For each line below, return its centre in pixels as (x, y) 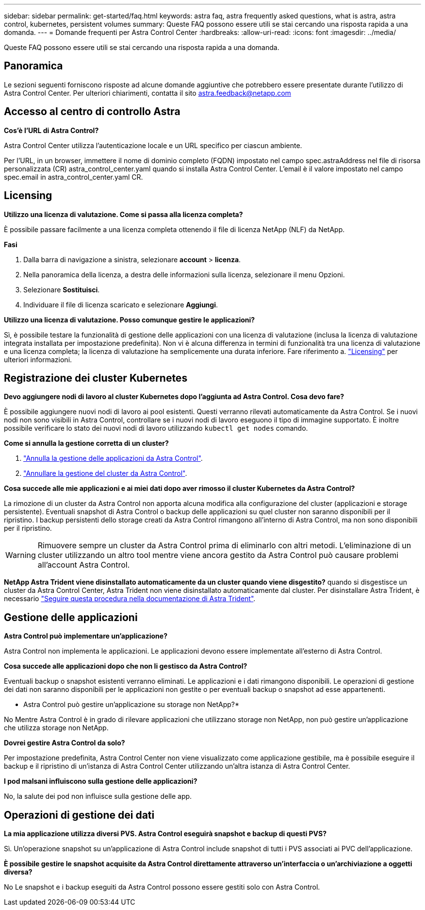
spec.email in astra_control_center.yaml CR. (74, 177)
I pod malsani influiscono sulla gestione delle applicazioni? (101, 781)
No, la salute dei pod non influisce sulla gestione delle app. (98, 796)
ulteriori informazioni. (38, 359)
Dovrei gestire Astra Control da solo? (65, 743)
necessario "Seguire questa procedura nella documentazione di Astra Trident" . (130, 599)
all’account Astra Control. (84, 565)
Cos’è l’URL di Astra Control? (51, 130)
